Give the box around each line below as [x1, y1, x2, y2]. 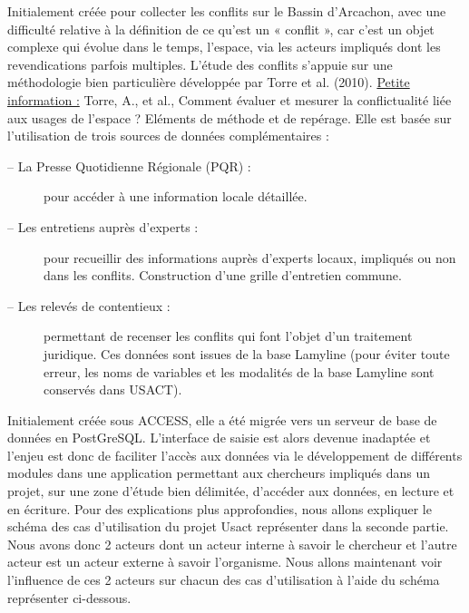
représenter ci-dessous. [7, 588, 132, 607]
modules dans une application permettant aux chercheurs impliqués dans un [7, 463, 431, 482]
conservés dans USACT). [44, 380, 182, 399]
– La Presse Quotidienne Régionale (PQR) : [7, 156, 251, 175]
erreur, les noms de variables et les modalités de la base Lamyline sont [44, 362, 435, 381]
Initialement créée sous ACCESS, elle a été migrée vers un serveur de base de [7, 410, 437, 429]
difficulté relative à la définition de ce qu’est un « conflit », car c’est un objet [7, 19, 435, 38]
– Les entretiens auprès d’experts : [7, 217, 199, 236]
